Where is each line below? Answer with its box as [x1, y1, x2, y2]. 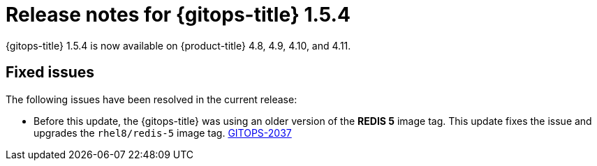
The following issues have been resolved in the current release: [6, 93, 297, 105]
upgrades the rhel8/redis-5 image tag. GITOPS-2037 [34, 126, 292, 139]
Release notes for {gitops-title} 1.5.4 [6, 3, 351, 27]
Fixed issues [6, 63, 95, 82]
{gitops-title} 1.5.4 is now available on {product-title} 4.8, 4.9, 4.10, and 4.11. [6, 39, 351, 52]
